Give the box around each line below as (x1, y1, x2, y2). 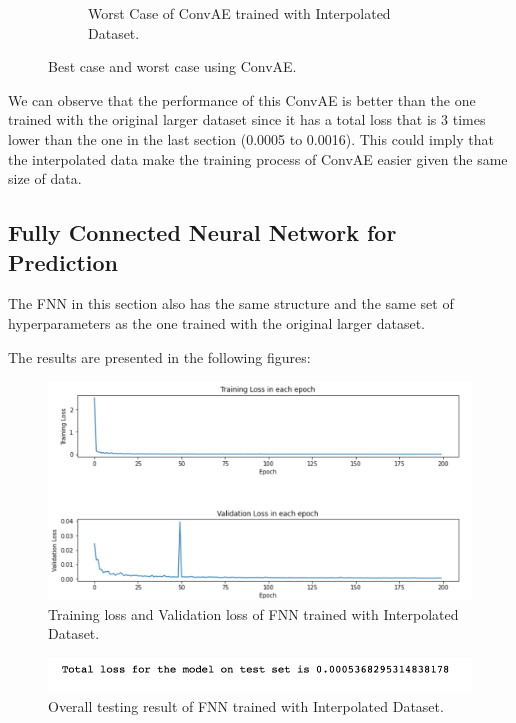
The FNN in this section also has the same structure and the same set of (8, 293, 454, 314)
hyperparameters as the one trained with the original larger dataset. (8, 312, 426, 333)
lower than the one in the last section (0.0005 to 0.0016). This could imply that (8, 128, 494, 149)
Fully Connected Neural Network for (8, 217, 397, 248)
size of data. (8, 168, 82, 189)
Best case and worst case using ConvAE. (48, 56, 297, 77)
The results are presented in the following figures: (8, 346, 311, 367)
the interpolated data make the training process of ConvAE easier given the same (8, 148, 508, 169)
